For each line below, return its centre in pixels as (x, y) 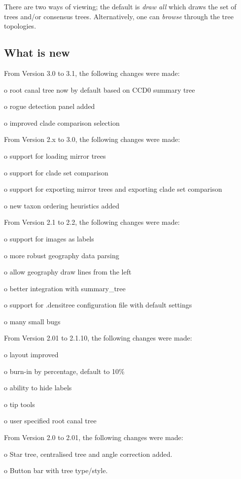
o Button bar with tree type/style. (56, 470)
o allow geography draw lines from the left (68, 272)
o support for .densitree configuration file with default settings (98, 305)
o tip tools (19, 404)
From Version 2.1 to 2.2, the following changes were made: (92, 222)
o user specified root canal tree (50, 421)
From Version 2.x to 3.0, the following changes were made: (92, 139)
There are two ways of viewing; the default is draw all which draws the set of (120, 6)
